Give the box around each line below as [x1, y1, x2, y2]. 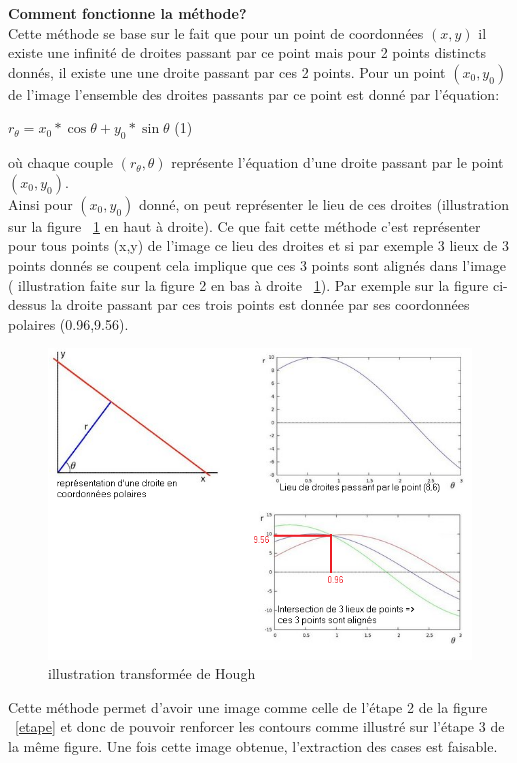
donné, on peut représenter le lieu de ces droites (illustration [138, 193, 509, 214]
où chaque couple [8, 152, 113, 173]
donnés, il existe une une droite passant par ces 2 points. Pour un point [8, 61, 446, 82]
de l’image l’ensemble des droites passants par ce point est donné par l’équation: [8, 83, 500, 104]
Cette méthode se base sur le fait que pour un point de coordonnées [8, 22, 424, 43]
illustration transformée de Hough [48, 663, 256, 684]
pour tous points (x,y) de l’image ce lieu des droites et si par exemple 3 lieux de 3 [8, 235, 509, 256]
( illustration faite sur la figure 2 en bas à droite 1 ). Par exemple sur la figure [8, 274, 489, 295]
